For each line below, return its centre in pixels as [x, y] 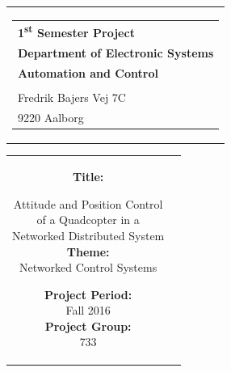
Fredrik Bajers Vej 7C [72, 97]
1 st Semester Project [76, 32]
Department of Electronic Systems [116, 53]
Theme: [88, 251]
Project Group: [88, 325]
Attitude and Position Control [88, 203]
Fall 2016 [88, 310]
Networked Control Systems [88, 267]
